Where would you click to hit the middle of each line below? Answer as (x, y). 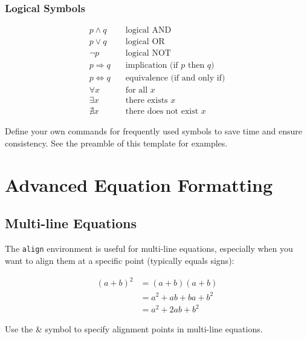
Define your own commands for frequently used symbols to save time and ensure (153, 131)
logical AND (148, 31)
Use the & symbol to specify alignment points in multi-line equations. (134, 329)
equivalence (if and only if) (175, 78)
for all (137, 91)
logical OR (145, 42)
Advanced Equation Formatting (139, 184)
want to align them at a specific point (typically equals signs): (120, 260)
